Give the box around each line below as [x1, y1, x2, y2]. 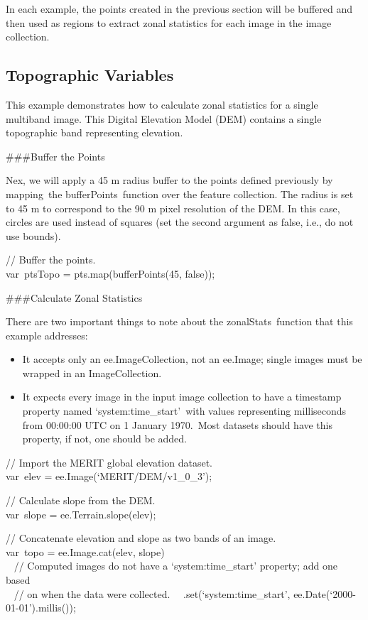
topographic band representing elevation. [6, 125, 183, 140]
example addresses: [6, 327, 88, 342]
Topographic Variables [6, 64, 174, 86]
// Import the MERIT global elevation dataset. [6, 455, 213, 469]
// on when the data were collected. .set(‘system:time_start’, [13, 586, 291, 601]
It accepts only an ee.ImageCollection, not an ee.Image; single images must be [22, 352, 362, 366]
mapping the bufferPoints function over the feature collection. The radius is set [6, 186, 354, 201]
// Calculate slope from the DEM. [6, 493, 156, 508]
